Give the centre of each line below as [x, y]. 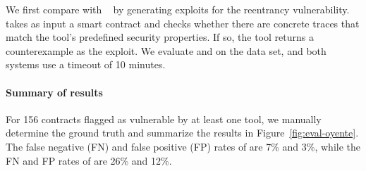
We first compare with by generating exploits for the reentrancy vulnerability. [178, 9]
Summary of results [54, 92]
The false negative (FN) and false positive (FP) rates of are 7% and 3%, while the [183, 146]
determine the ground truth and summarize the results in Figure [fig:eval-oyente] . [182, 133]
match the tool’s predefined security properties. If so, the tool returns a [160, 37]
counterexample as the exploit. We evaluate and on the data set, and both [166, 50]
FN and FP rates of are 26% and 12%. [89, 160]
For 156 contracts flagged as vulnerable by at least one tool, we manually [164, 119]
